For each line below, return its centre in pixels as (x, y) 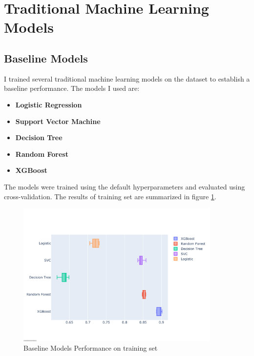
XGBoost (31, 170)
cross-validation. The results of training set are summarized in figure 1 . (110, 196)
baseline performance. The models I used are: (72, 88)
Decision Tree (39, 137)
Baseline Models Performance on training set (91, 348)
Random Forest (42, 154)
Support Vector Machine (58, 121)
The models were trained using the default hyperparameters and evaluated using (125, 186)
